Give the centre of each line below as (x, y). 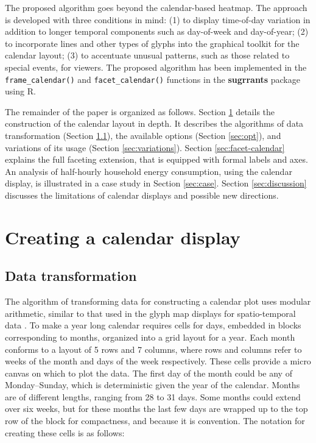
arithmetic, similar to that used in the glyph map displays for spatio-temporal (150, 313)
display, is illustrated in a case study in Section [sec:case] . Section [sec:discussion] (156, 183)
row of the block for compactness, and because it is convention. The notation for (155, 421)
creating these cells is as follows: (65, 432)
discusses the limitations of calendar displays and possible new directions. (142, 195)
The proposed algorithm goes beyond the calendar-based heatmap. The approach (156, 7)
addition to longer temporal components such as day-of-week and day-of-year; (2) (157, 31)
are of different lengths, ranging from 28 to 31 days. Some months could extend (153, 396)
